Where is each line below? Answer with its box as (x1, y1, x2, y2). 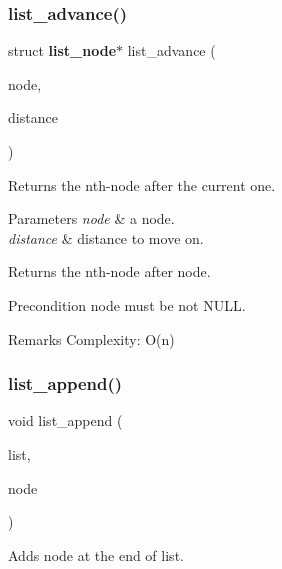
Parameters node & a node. (8, 208, 175, 229)
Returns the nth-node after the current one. (8, 174, 276, 195)
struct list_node (8, 40, 117, 61)
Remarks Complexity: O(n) (8, 328, 175, 349)
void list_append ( (8, 410, 123, 431)
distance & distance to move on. (8, 227, 204, 248)
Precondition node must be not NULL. (8, 294, 246, 315)
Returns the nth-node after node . (8, 261, 211, 282)
